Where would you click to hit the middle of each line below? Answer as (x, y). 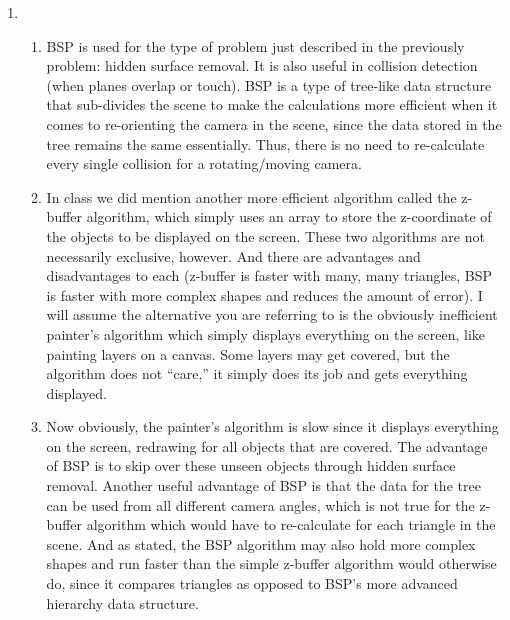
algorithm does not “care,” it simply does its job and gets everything (257, 373)
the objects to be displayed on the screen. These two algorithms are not (265, 235)
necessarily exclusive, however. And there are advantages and (233, 255)
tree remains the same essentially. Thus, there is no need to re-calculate (265, 143)
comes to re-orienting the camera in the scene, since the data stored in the (274, 123)
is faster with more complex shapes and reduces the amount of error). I (264, 294)
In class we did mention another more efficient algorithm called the (251, 196)
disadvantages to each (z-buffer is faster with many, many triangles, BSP (269, 275)
